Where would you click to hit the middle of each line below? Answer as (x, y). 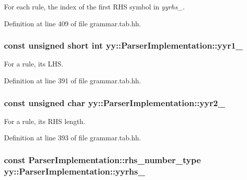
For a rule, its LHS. (34, 64)
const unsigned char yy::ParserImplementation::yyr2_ (115, 102)
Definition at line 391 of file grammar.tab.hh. (73, 80)
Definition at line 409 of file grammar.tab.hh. (73, 23)
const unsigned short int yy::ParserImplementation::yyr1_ (123, 45)
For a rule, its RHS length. (45, 121)
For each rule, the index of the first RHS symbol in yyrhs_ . (94, 6)
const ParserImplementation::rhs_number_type (103, 159)
